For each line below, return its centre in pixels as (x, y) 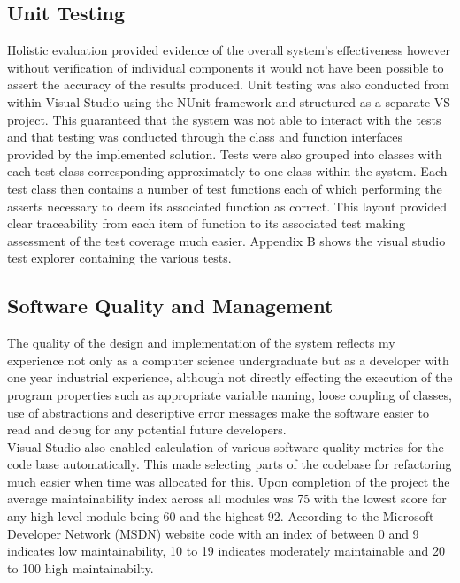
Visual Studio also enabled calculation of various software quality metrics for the (226, 446)
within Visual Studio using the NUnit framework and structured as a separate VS (229, 101)
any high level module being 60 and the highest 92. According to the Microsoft (221, 516)
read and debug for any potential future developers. (147, 430)
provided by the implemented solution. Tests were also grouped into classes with (225, 153)
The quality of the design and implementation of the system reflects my (201, 343)
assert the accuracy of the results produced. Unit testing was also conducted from (229, 84)
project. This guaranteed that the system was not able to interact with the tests (224, 119)
